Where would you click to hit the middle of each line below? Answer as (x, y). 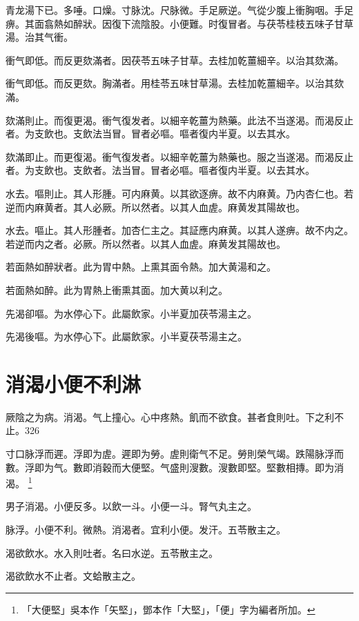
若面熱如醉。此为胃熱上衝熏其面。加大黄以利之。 (117, 289)
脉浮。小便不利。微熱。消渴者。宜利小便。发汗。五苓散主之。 (146, 530)
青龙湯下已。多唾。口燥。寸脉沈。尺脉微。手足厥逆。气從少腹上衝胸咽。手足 (179, 10)
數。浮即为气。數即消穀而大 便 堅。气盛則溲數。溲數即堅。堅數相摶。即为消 (175, 467)
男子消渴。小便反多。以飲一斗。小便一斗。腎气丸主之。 (131, 506)
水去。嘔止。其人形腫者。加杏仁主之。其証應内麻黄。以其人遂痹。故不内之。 (179, 230)
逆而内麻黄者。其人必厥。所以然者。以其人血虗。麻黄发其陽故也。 (155, 207)
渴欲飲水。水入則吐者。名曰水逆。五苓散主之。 (112, 552)
